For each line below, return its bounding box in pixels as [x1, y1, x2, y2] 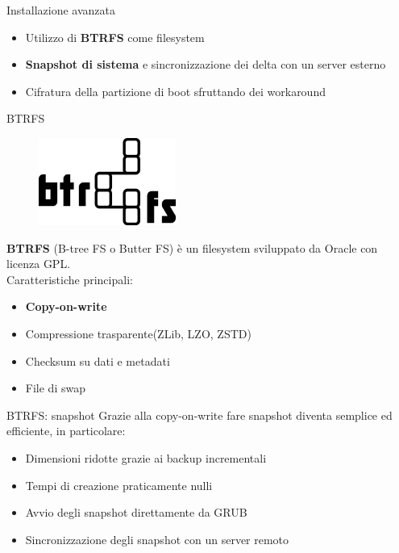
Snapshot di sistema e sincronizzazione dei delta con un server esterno [25, 56, 386, 73]
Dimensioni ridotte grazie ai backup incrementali [25, 450, 267, 467]
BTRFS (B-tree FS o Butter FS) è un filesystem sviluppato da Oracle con [6, 239, 378, 256]
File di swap [25, 379, 85, 396]
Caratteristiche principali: [6, 270, 133, 287]
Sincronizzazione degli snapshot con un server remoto [25, 530, 289, 547]
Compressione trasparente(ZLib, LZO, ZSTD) [25, 325, 251, 342]
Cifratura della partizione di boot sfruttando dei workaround [25, 82, 326, 99]
